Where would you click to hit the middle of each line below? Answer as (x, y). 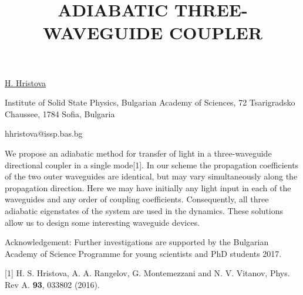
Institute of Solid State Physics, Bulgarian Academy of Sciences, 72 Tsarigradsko (150, 102)
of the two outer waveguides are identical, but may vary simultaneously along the (151, 176)
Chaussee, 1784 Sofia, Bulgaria (60, 113)
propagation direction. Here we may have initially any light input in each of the (148, 187)
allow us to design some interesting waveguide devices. (102, 222)
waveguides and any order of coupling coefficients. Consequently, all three (137, 199)
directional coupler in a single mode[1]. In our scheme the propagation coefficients (152, 165)
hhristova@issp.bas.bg (44, 133)
